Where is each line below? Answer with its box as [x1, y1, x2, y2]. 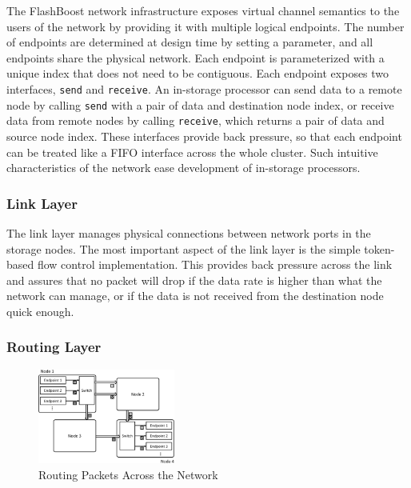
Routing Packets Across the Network [38, 466, 218, 482]
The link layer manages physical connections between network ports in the [6, 224, 371, 241]
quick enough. [6, 302, 74, 319]
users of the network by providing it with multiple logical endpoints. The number [6, 18, 405, 34]
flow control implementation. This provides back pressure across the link [37, 256, 393, 273]
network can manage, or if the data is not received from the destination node [6, 287, 384, 304]
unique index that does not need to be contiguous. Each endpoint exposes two [6, 65, 389, 82]
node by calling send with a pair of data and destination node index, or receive [6, 96, 394, 113]
